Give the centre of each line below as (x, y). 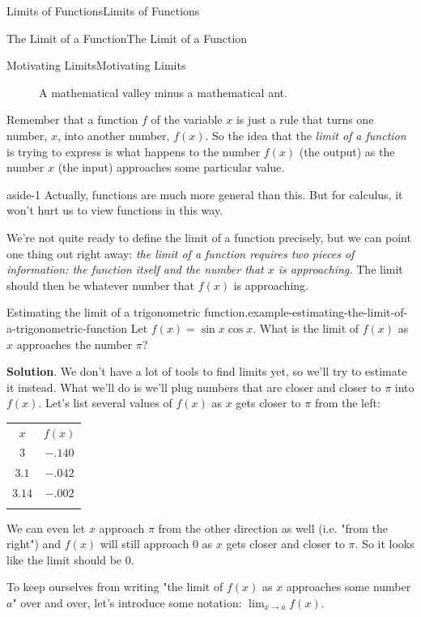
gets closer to (268, 403)
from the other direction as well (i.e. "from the (273, 528)
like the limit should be (64, 559)
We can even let (46, 528)
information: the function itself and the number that (135, 269)
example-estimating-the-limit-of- (328, 312)
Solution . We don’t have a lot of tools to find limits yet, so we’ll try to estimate (207, 371)
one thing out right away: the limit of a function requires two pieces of (181, 253)
